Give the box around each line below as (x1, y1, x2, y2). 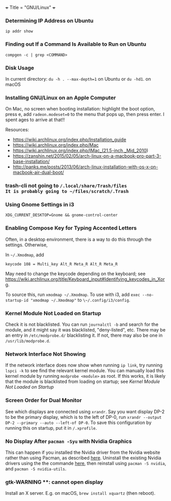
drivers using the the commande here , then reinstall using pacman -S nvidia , (5, 460, 166, 466)
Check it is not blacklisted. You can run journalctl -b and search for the (5, 321, 159, 327)
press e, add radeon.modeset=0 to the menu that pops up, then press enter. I (5, 111, 165, 118)
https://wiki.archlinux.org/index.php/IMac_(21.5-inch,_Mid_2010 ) (12, 147, 148, 153)
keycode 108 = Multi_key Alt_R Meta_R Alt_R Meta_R (5, 261, 118, 266)
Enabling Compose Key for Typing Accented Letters (5, 224, 137, 232)
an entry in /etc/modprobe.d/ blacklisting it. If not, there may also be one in (5, 332, 163, 338)
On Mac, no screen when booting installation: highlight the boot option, (5, 106, 155, 112)
